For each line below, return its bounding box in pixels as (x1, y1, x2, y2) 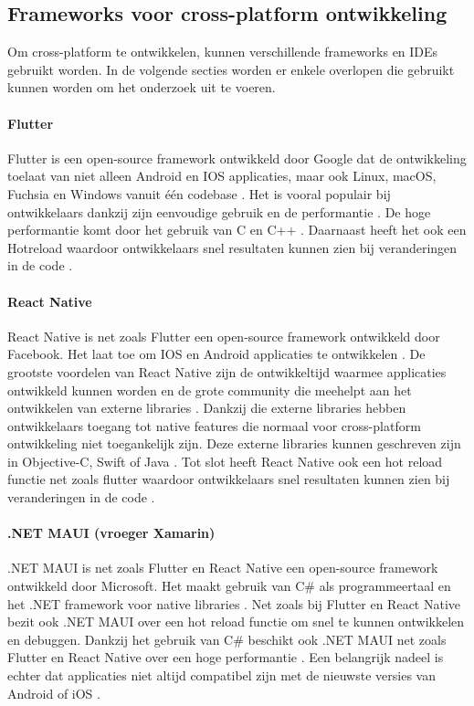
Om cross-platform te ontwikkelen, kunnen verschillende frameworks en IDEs (7, 42, 438, 61)
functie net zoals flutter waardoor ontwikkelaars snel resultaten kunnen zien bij (7, 469, 450, 489)
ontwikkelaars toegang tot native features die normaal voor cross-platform (7, 416, 421, 435)
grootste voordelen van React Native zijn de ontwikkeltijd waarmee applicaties (7, 362, 447, 381)
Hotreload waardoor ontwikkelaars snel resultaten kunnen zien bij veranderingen (7, 237, 458, 257)
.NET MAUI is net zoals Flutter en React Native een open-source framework (7, 558, 438, 577)
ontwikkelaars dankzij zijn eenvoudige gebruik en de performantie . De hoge (7, 202, 431, 221)
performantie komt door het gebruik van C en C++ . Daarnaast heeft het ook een (7, 220, 467, 239)
